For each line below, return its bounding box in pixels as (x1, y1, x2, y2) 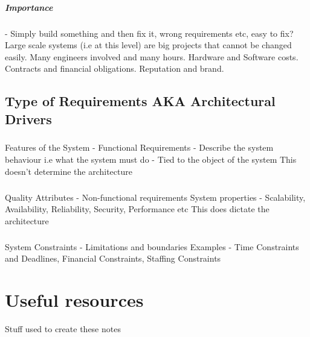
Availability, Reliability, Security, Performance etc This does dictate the (5, 203, 270, 215)
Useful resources (5, 288, 144, 312)
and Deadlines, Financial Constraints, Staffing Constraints (5, 252, 221, 265)
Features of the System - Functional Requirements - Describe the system (5, 141, 274, 154)
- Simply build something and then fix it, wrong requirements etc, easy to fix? (5, 27, 294, 39)
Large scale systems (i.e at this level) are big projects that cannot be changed (5, 39, 292, 51)
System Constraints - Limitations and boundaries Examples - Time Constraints (5, 240, 299, 253)
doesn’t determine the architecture (5, 165, 132, 177)
